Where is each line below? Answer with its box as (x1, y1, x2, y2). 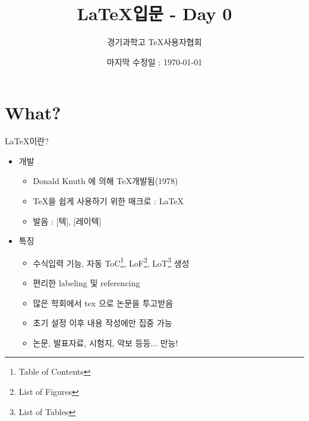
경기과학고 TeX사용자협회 (107, 36, 202, 48)
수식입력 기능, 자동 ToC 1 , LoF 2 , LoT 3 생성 (33, 255, 190, 269)
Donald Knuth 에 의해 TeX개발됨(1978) (33, 175, 178, 187)
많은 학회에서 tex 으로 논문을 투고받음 (33, 296, 174, 309)
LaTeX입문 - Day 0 (77, 1, 232, 26)
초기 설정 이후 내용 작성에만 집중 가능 (33, 316, 172, 329)
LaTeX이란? (5, 135, 49, 147)
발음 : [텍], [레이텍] (33, 214, 102, 227)
